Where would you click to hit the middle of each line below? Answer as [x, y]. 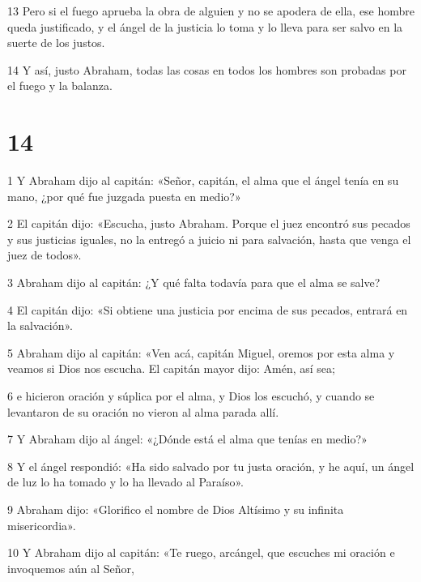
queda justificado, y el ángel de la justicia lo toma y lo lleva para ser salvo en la [205, 26]
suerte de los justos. [56, 43]
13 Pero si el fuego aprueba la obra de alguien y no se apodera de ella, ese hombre [211, 11]
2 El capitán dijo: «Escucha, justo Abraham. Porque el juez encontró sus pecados [209, 223]
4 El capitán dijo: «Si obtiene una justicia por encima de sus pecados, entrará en [208, 309]
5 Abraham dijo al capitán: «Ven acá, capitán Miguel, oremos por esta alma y [201, 352]
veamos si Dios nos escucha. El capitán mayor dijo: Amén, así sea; [171, 368]
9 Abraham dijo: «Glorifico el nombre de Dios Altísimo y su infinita [176, 509]
